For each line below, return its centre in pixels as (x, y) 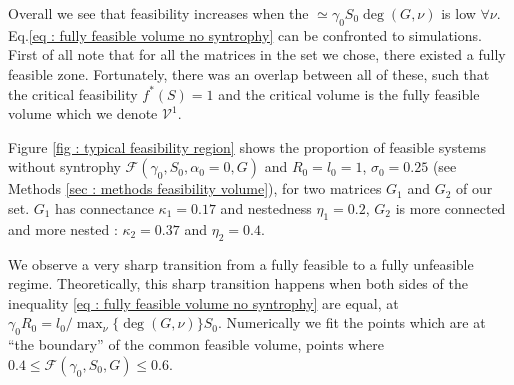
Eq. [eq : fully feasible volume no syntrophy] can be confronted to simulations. (245, 34)
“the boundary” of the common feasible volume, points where (196, 344)
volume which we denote (83, 113)
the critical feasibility (73, 93)
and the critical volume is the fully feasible (349, 93)
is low (458, 13)
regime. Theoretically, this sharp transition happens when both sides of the (238, 283)
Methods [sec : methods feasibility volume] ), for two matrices (195, 188)
